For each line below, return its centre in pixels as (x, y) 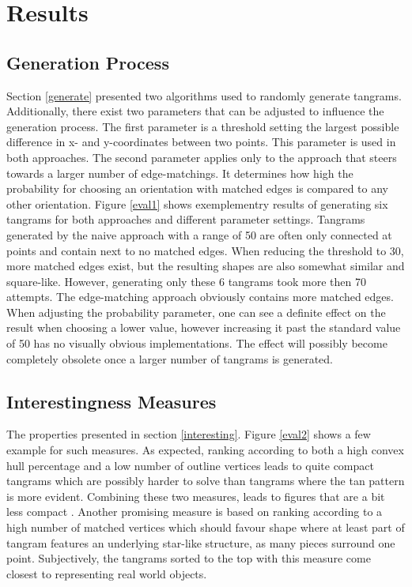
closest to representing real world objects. (107, 573)
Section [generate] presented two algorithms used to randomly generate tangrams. (204, 95)
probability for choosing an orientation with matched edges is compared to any (198, 188)
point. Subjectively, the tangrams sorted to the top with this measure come (189, 558)
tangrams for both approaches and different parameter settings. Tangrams (186, 219)
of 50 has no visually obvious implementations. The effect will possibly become (197, 343)
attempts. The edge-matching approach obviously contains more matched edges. (200, 297)
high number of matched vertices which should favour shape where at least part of (206, 527)
